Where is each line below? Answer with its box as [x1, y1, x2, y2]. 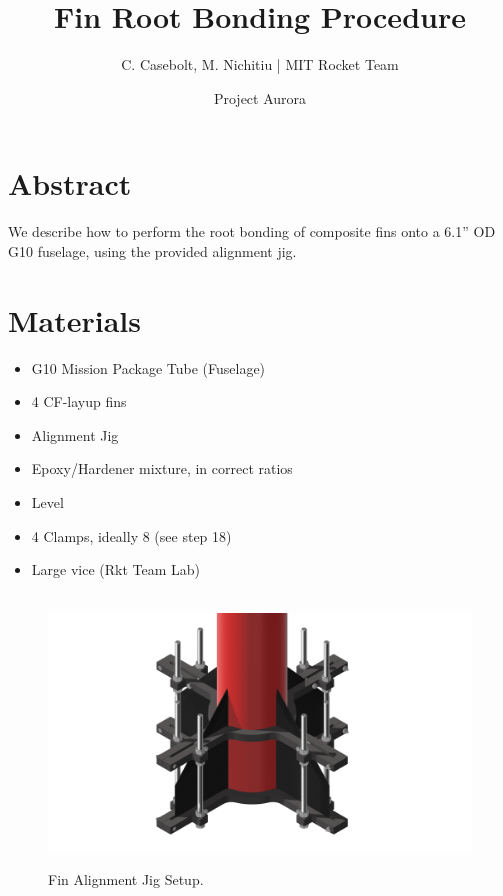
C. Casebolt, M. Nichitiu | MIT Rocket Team [121, 54, 399, 75]
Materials [8, 299, 142, 340]
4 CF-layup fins [31, 391, 127, 412]
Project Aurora [213, 87, 307, 108]
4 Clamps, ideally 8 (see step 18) [31, 525, 232, 546]
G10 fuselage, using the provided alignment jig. [8, 240, 297, 261]
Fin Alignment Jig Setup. [48, 869, 204, 890]
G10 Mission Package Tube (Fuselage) [31, 357, 266, 378]
